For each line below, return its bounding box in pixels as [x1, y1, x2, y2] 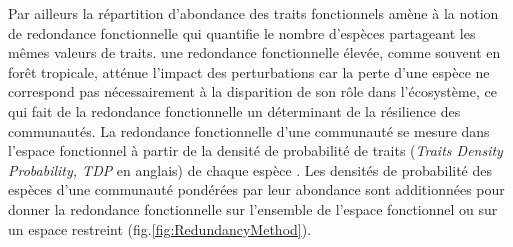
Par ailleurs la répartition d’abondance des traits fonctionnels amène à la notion [8, 3, 499, 23]
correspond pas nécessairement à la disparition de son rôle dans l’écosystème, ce [8, 81, 497, 102]
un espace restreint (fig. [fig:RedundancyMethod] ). [8, 218, 312, 239]
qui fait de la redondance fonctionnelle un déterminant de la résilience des [8, 100, 461, 121]
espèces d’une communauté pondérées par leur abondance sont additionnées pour [8, 179, 505, 200]
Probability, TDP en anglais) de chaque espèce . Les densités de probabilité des [8, 159, 493, 180]
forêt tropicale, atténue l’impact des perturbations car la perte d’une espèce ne [8, 61, 490, 82]
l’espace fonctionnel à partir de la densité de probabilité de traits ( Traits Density [8, 140, 503, 161]
